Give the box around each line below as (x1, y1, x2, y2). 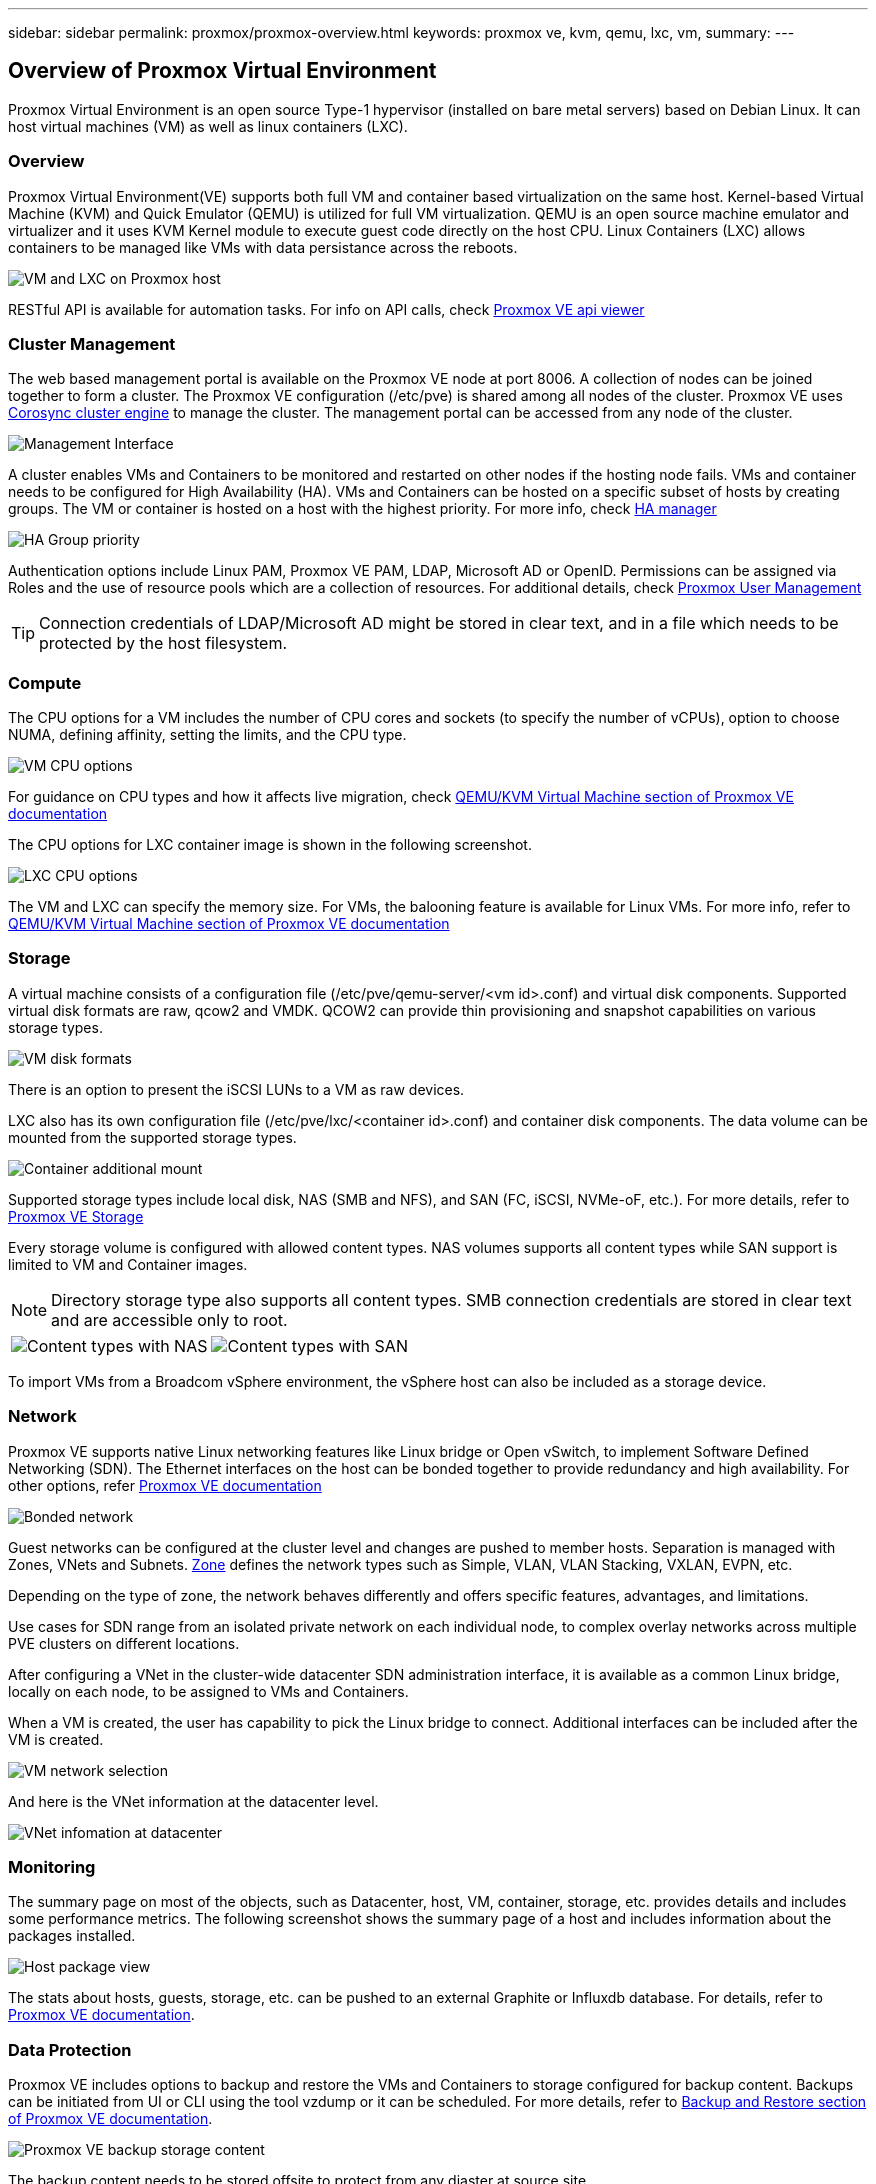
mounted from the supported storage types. (8, 1128, 297, 1146)
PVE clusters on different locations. (8, 1634, 240, 1652)
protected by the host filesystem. (39, 633, 288, 654)
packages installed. (8, 1927, 136, 1945)
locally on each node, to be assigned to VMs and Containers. (8, 1682, 409, 1700)
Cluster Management (8, 333, 176, 354)
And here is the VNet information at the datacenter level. (8, 1792, 379, 1810)
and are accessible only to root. (51, 1309, 288, 1330)
